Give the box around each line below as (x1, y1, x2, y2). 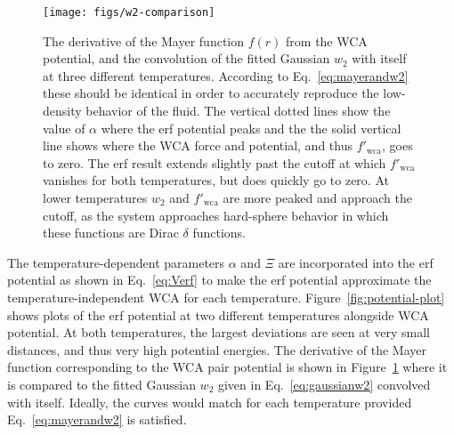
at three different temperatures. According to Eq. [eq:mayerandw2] (43, 66, 409, 85)
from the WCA (286, 31, 368, 50)
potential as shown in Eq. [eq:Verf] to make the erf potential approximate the (7, 270, 432, 289)
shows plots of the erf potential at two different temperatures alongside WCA (7, 305, 429, 324)
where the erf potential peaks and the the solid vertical (101, 118, 401, 137)
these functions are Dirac (43, 223, 179, 242)
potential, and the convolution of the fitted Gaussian (43, 49, 330, 68)
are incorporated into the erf (278, 253, 434, 271)
